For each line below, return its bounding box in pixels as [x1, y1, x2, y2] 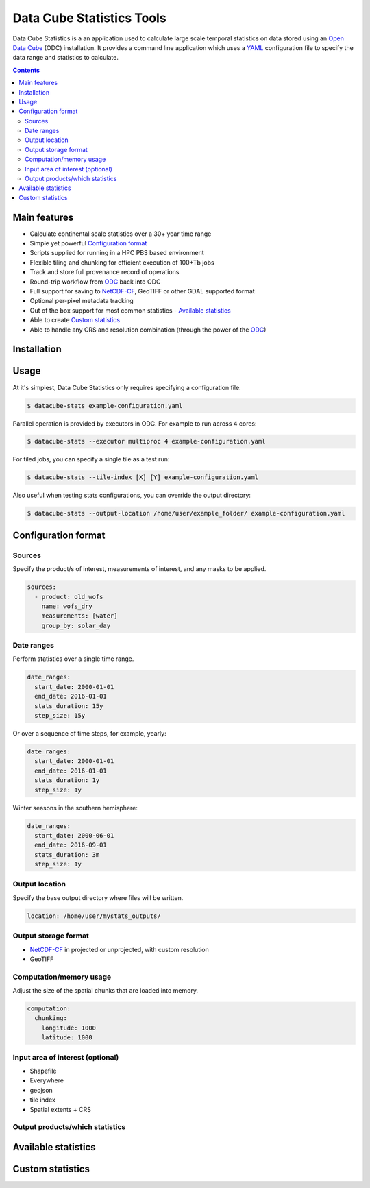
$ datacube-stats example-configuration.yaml [27, 402, 183, 409]
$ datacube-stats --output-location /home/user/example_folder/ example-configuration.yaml [27, 509, 345, 518]
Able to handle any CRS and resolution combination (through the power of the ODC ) [29, 326, 267, 334]
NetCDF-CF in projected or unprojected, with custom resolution [29, 945, 209, 954]
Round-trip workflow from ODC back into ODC [29, 278, 161, 286]
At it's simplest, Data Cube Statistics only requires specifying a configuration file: [12, 383, 241, 391]
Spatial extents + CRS [29, 1105, 92, 1113]
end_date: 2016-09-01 [34, 841, 108, 849]
